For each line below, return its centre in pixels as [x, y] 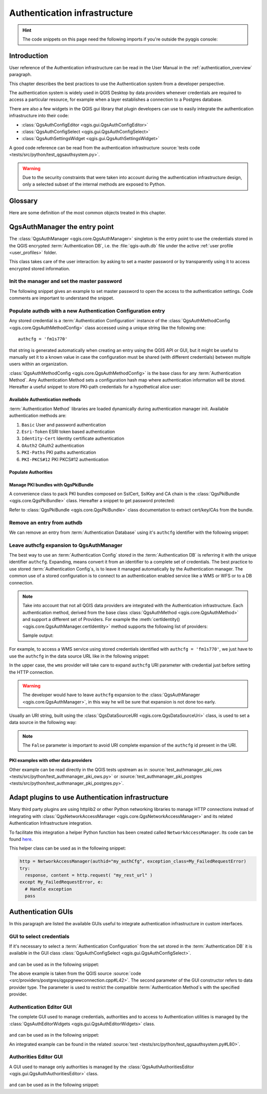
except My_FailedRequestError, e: [61, 882]
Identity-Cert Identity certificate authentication [73, 438]
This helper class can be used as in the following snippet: [67, 848]
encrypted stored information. [40, 268]
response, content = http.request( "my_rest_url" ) [89, 875]
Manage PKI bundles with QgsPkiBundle [51, 484]
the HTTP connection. [32, 672]
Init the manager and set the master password [66, 281]
